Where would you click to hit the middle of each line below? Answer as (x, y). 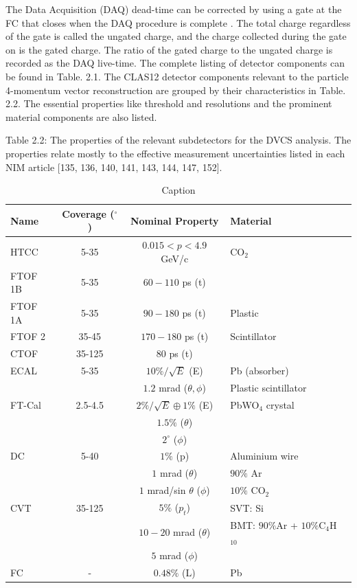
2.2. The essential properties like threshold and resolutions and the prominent (169, 103)
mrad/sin (166, 490)
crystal (280, 404)
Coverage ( (88, 213)
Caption (178, 190)
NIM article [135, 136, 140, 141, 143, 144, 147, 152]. (114, 167)
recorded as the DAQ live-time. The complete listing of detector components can (175, 63)
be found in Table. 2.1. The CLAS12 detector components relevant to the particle (177, 76)
